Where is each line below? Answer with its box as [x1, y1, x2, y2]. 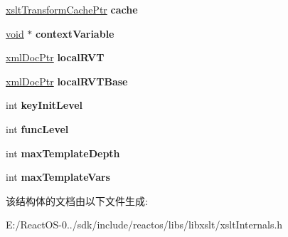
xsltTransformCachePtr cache [6, 2, 138, 16]
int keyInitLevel [6, 98, 83, 112]
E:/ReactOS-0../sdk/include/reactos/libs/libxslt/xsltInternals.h [6, 217, 283, 232]
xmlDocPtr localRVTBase [6, 73, 128, 88]
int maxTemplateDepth [6, 145, 120, 160]
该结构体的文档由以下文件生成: [6, 193, 148, 208]
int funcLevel [6, 121, 69, 136]
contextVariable [36, 26, 114, 41]
